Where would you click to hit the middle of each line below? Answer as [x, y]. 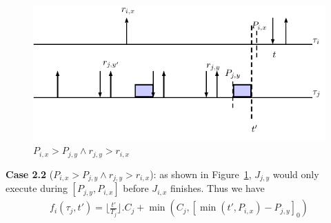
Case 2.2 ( [30, 174]
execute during [37, 188]
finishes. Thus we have [217, 188]
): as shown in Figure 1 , [201, 174]
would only [296, 174]
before [136, 188]
